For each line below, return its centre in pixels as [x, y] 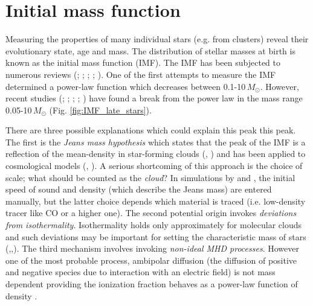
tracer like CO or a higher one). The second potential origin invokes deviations [151, 213]
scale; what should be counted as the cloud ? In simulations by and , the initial [150, 177]
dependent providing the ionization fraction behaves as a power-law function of [152, 284]
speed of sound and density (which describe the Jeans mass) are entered [139, 189]
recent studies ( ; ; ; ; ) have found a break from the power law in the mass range [154, 98]
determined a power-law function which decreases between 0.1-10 [126, 86]
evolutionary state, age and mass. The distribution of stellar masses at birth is [150, 50]
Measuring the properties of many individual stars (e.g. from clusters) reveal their [157, 39]
